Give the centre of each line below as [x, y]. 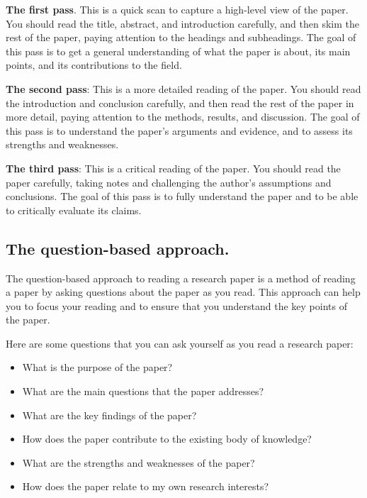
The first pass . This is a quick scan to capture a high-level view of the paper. [177, 9]
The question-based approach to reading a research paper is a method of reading [181, 278]
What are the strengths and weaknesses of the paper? [139, 462]
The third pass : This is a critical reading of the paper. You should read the [173, 168]
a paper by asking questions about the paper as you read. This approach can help [183, 292]
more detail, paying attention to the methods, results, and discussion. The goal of [183, 117]
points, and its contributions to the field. [94, 65]
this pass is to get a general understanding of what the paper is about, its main [178, 51]
